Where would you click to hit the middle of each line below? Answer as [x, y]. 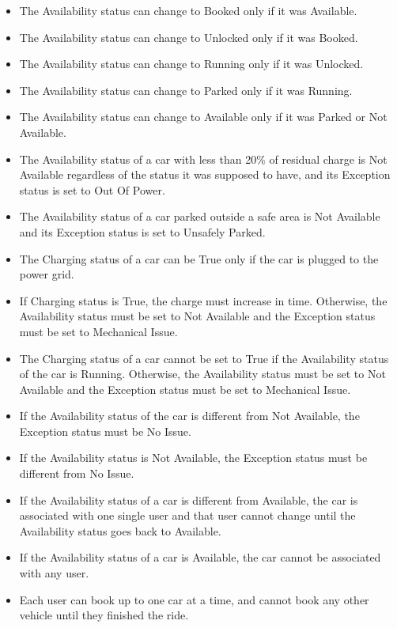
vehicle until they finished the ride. [104, 615]
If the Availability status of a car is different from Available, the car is [189, 499]
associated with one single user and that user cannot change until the [187, 515]
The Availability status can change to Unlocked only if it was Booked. [189, 37]
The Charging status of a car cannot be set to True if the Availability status [204, 358]
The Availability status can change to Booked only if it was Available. [188, 10]
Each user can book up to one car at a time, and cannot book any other [194, 599]
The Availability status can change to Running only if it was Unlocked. [191, 64]
